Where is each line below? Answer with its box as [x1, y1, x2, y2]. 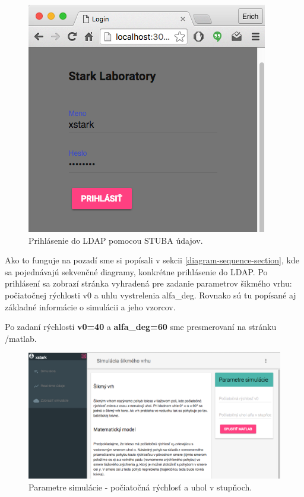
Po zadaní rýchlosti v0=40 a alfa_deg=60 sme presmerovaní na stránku [5, 320, 277, 333]
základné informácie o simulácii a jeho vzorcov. [5, 300, 176, 313]
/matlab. [5, 332, 37, 344]
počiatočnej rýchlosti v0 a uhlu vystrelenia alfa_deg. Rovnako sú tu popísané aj [5, 288, 296, 301]
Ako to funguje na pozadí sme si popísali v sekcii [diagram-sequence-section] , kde [5, 254, 299, 266]
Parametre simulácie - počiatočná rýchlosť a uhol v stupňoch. [28, 480, 252, 493]
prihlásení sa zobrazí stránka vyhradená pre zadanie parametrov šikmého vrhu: [5, 277, 292, 290]
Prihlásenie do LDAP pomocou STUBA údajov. [28, 234, 203, 246]
